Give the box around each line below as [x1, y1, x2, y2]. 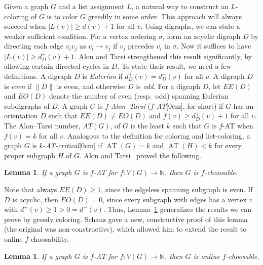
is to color [47, 11, 78, 21]
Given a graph [4, 1, 49, 11]
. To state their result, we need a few [117, 61, 232, 71]
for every [214, 140, 242, 151]
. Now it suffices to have [176, 40, 251, 51]
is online [193, 250, 220, 261]
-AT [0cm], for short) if [154, 100, 223, 111]
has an [233, 100, 254, 111]
